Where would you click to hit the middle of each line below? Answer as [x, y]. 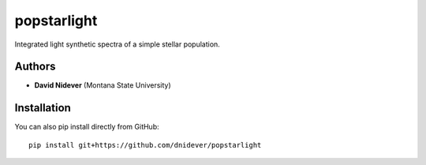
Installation [43, 108]
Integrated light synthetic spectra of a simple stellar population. [117, 44]
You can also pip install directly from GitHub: [87, 127]
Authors [35, 67]
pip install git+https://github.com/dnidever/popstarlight [145, 145]
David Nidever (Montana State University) [103, 85]
